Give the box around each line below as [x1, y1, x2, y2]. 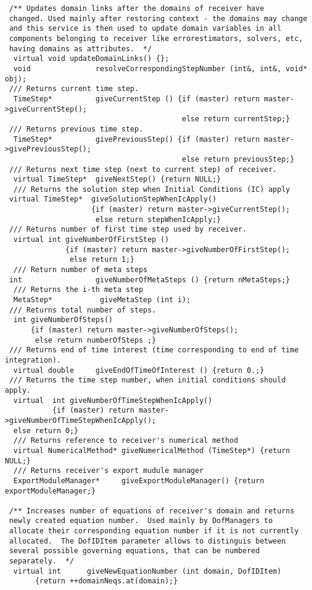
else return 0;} [13, 426, 78, 435]
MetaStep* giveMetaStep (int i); [13, 296, 191, 305]
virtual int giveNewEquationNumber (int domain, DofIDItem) [13, 566, 282, 576]
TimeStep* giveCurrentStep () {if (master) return [13, 94, 260, 103]
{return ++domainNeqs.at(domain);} [35, 577, 178, 586]
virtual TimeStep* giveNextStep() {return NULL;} [13, 175, 221, 184]
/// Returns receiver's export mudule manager [13, 466, 204, 475]
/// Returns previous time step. [9, 124, 144, 133]
